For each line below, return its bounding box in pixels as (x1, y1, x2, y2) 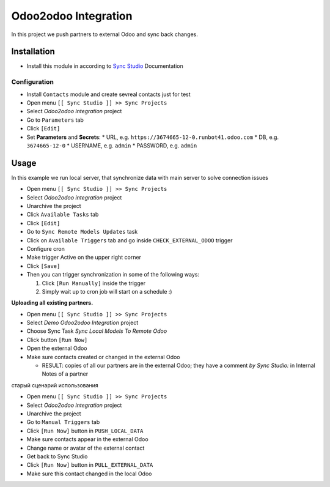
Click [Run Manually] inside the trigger (42, 279, 146, 287)
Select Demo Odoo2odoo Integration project (26, 319, 139, 327)
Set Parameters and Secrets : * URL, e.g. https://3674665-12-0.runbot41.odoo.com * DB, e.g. (26, 133, 279, 141)
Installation (11, 46, 55, 57)
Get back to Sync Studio (26, 453, 88, 460)
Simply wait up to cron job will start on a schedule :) (42, 288, 172, 295)
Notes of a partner (42, 370, 89, 377)
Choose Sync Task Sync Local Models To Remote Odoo (26, 327, 167, 335)
